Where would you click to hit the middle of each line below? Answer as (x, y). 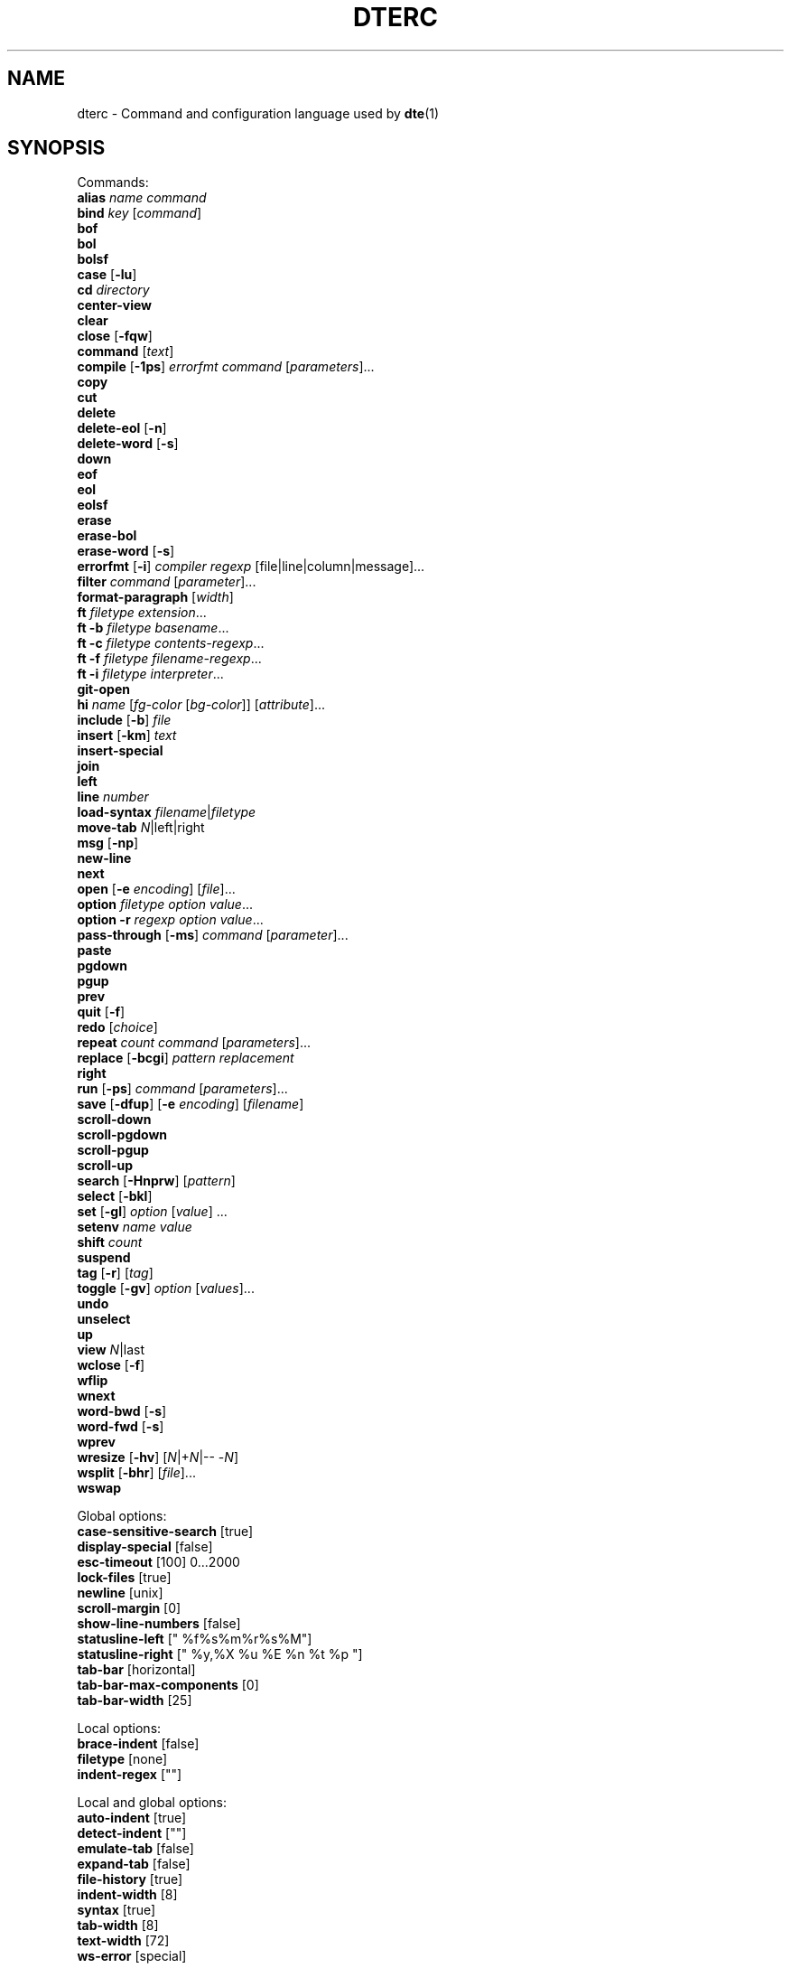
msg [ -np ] (108, 843)
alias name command (142, 198)
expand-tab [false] (134, 1864)
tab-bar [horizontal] (136, 1670)
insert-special (120, 751)
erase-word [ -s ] (126, 551)
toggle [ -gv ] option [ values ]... (166, 1289)
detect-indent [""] (132, 1833)
